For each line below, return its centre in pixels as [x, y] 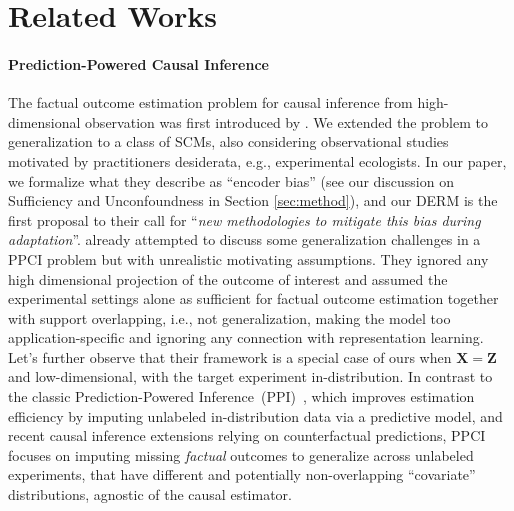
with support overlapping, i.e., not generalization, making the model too [229, 317]
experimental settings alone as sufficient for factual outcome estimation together [253, 298]
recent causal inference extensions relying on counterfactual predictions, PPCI [247, 435]
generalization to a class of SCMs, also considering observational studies [228, 141]
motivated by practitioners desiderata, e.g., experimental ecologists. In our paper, [257, 160]
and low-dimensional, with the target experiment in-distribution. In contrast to [250, 376]
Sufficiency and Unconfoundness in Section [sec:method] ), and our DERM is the [253, 200]
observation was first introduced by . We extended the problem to [286, 121]
